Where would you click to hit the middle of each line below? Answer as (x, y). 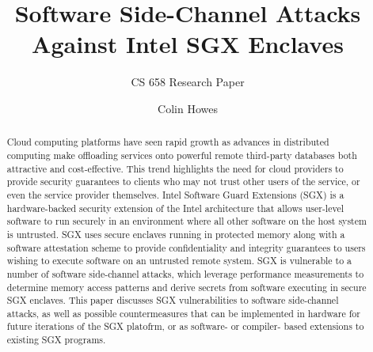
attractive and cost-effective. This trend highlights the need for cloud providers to (175, 168)
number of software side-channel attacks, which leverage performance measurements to (185, 273)
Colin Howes (188, 108)
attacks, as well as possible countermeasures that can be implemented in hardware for (183, 313)
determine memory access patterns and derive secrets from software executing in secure (186, 287)
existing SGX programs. (56, 340)
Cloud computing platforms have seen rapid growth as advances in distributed (168, 142)
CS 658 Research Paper (188, 82)
